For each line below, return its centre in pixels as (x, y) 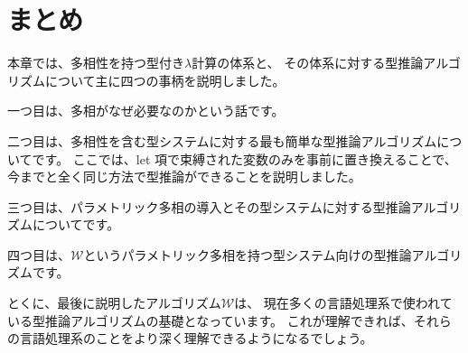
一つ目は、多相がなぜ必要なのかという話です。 (146, 111)
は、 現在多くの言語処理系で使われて (343, 303)
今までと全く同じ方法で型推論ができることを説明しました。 (184, 176)
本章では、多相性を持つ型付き (96, 63)
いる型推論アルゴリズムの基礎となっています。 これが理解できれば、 (211, 320)
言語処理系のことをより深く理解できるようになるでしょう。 (196, 338)
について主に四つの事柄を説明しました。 (165, 80)
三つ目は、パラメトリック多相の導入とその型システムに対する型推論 (209, 206)
